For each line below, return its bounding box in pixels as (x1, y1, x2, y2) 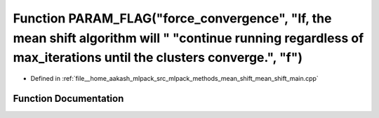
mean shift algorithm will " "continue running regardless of (13, 30, 364, 46)
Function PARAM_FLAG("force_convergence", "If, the (13, 11, 332, 26)
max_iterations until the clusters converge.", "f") (13, 50, 303, 66)
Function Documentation (13, 92, 124, 105)
